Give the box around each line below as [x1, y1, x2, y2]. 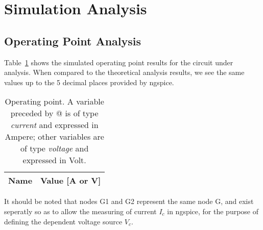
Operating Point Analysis [4, 33, 141, 48]
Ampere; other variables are [5, 131, 104, 143]
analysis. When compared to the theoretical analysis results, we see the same [4, 67, 245, 78]
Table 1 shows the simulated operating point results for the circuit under [4, 57, 233, 67]
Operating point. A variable [5, 95, 104, 108]
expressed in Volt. [22, 154, 86, 166]
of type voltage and [20, 142, 89, 155]
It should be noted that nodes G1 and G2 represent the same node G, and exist [4, 196, 254, 207]
